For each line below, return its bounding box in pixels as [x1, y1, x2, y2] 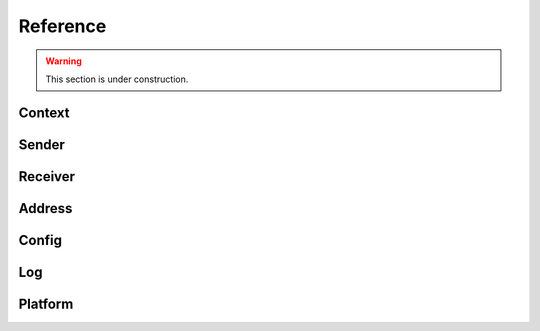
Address [18, 200, 73, 217]
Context [18, 104, 70, 121]
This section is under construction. [45, 73, 189, 85]
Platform [18, 295, 74, 312]
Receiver [18, 168, 75, 185]
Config [18, 231, 62, 249]
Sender [18, 136, 65, 153]
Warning [45, 55, 82, 67]
